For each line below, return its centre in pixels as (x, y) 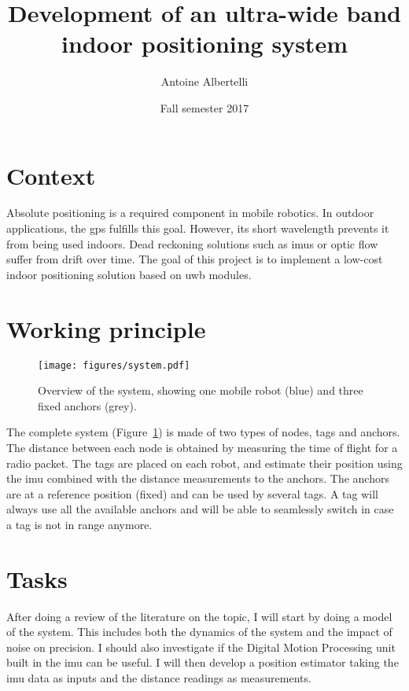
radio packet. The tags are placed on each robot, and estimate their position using (204, 463)
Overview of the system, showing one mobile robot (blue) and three (201, 390)
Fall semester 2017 (204, 107)
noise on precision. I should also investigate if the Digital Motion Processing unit (201, 647)
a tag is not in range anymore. (79, 524)
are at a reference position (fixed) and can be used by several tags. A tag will (192, 493)
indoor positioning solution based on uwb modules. (129, 274)
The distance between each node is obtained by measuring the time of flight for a (202, 447)
